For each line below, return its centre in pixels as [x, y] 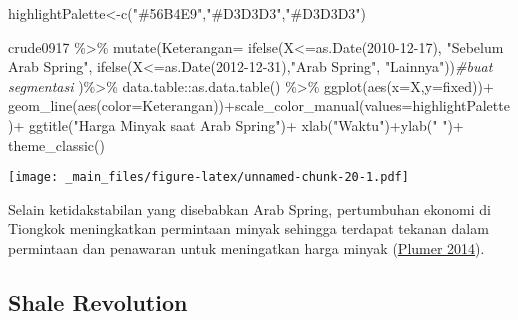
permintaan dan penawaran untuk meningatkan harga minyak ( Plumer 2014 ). [246, 248]
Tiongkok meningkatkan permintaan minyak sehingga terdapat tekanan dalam [248, 228]
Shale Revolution [98, 301]
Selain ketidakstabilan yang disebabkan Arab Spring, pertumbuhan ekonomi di [249, 208]
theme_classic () [56, 144]
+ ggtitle [40, 124]
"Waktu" [359, 124]
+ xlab [306, 124]
